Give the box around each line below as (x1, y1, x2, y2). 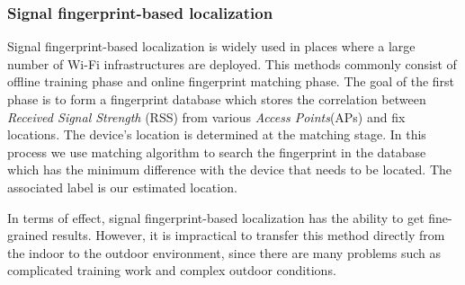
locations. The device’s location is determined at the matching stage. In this (7, 125, 426, 144)
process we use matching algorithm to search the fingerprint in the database (7, 142, 426, 161)
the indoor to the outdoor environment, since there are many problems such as (7, 243, 441, 262)
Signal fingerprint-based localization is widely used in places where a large (7, 37, 416, 56)
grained (7, 226, 49, 245)
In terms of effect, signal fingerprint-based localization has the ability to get (7, 208, 425, 227)
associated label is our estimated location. (7, 177, 237, 196)
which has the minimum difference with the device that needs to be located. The (7, 160, 452, 179)
